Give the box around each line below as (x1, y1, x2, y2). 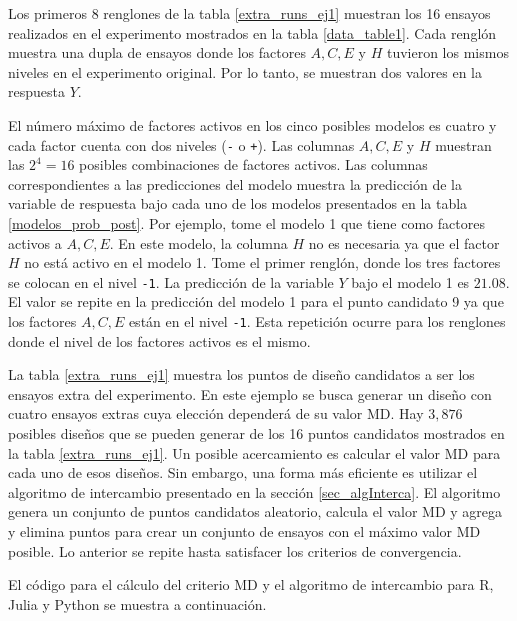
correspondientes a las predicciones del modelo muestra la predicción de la (8, 173, 462, 194)
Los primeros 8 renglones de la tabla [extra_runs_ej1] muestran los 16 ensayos (8, 3, 491, 23)
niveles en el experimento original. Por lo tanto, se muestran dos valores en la (8, 61, 483, 82)
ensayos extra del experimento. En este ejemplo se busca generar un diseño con (8, 383, 492, 404)
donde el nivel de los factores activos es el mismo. (8, 330, 311, 351)
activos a (8, 232, 62, 253)
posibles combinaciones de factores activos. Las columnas (79, 154, 428, 175)
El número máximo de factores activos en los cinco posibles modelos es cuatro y (8, 114, 497, 135)
